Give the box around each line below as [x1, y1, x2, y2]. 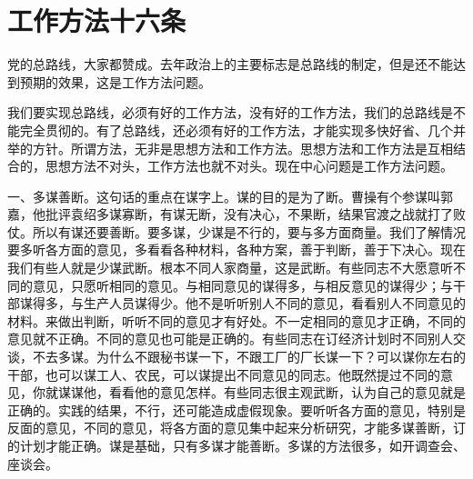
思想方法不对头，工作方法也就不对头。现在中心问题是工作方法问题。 [45, 156, 453, 175]
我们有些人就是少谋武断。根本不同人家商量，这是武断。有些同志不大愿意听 [7, 258, 453, 277]
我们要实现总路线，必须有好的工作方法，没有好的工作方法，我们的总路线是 [7, 103, 453, 122]
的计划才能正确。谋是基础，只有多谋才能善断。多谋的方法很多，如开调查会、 [7, 436, 466, 454]
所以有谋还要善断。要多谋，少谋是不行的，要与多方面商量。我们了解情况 [32, 222, 466, 241]
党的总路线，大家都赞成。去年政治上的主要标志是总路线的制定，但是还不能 [7, 55, 453, 74]
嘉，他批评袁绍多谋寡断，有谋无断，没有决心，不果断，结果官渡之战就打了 [7, 205, 453, 224]
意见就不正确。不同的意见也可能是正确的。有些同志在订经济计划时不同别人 [7, 329, 453, 348]
